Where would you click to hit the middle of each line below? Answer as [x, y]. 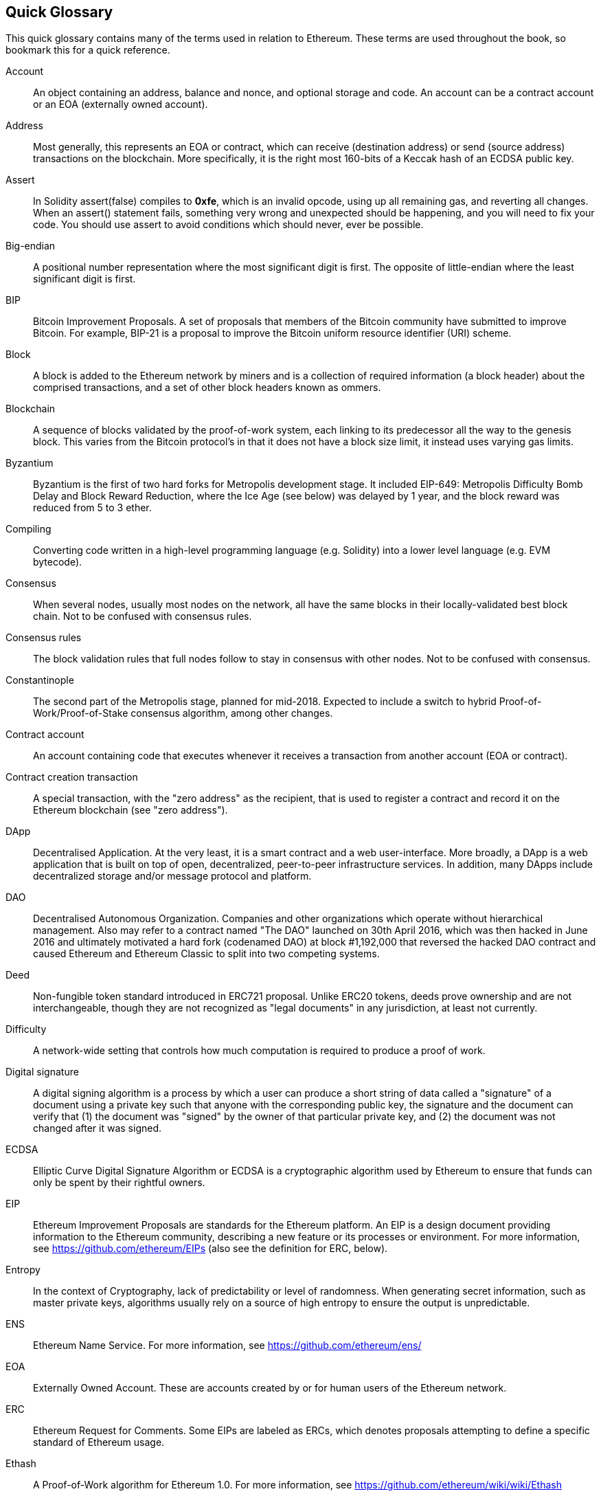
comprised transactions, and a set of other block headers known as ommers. [207, 388]
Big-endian [31, 246]
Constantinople [40, 680]
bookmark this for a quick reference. [88, 50]
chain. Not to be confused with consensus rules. [143, 616]
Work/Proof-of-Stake [81, 713]
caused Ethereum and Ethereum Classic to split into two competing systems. [206, 954]
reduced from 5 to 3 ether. [92, 508]
